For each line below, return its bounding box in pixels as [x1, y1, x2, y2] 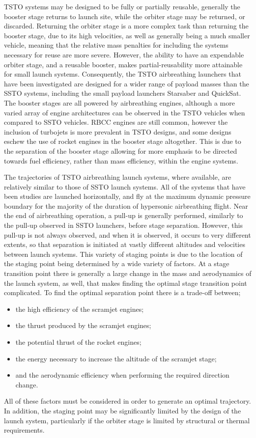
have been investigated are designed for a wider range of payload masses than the [4, 78, 249, 88]
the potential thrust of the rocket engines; [15, 337, 142, 347]
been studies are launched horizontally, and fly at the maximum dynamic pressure [4, 191, 251, 201]
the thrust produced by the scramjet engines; [15, 320, 151, 330]
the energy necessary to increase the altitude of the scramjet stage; [15, 353, 217, 363]
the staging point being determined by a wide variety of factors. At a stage [4, 258, 229, 269]
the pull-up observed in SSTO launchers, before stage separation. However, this [4, 220, 243, 230]
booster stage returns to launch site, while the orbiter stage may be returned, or [4, 11, 245, 21]
